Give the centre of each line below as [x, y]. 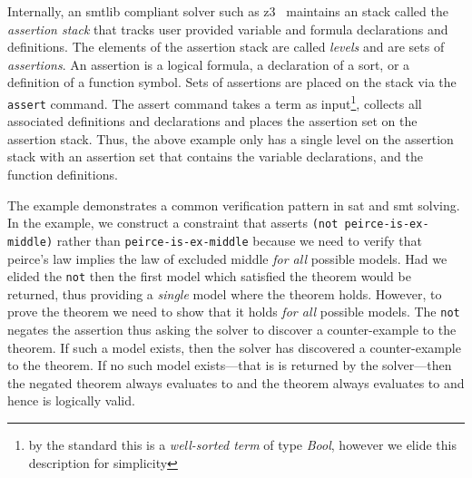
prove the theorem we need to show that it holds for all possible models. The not [234, 312]
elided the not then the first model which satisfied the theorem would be [209, 276]
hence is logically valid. [71, 400]
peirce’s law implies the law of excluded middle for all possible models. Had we [227, 258]
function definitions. [63, 175]
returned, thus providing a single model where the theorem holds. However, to [225, 293]
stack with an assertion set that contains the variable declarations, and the [215, 156]
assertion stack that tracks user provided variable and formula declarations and [228, 29]
